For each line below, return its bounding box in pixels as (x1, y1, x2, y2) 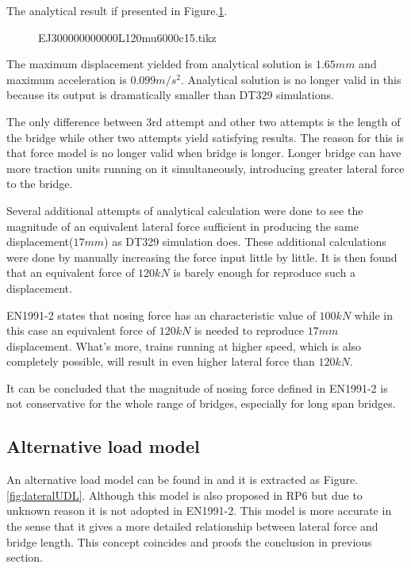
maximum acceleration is (6, 71, 127, 87)
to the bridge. (6, 175, 73, 192)
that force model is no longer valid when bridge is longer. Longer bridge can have (6, 144, 401, 161)
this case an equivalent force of (6, 322, 156, 339)
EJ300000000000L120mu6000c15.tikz (38, 29, 217, 45)
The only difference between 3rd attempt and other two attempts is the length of (6, 113, 401, 129)
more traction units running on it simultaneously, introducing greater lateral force (6, 159, 405, 176)
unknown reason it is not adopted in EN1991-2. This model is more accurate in (6, 502, 392, 519)
